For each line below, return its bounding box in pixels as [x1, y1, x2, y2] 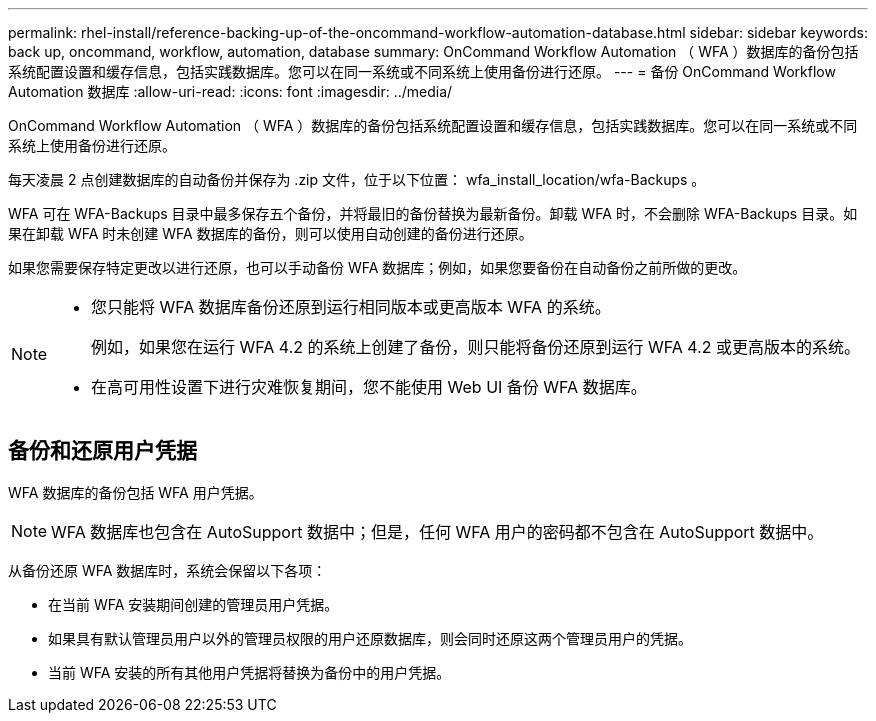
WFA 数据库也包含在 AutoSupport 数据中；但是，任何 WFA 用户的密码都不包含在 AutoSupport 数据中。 [51, 521, 824, 542]
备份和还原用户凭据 [8, 438, 197, 464]
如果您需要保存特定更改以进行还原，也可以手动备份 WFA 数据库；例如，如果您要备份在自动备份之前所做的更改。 [8, 259, 747, 276]
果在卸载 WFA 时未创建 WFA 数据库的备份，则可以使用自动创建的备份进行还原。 [8, 225, 533, 242]
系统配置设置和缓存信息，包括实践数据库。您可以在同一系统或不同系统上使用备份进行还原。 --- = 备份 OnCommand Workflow [8, 63, 836, 80]
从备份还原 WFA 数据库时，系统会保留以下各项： [8, 561, 327, 579]
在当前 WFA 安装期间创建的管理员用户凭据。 [48, 595, 339, 613]
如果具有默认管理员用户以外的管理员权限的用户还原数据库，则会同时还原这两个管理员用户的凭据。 [48, 629, 692, 647]
